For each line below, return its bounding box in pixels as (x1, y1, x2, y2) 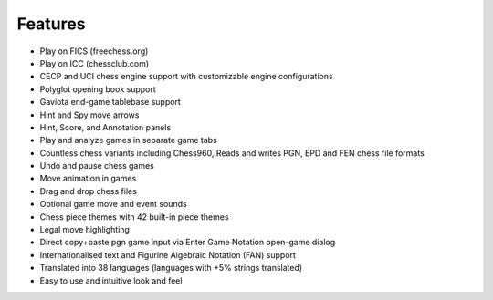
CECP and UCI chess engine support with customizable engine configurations (39, 71, 333, 82)
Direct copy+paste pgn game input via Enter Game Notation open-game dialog (39, 237, 336, 248)
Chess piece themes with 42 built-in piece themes (39, 211, 229, 222)
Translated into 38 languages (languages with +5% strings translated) (39, 263, 303, 274)
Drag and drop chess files (39, 185, 137, 196)
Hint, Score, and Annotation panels (39, 121, 172, 132)
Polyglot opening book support (39, 83, 157, 95)
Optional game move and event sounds (39, 199, 187, 210)
